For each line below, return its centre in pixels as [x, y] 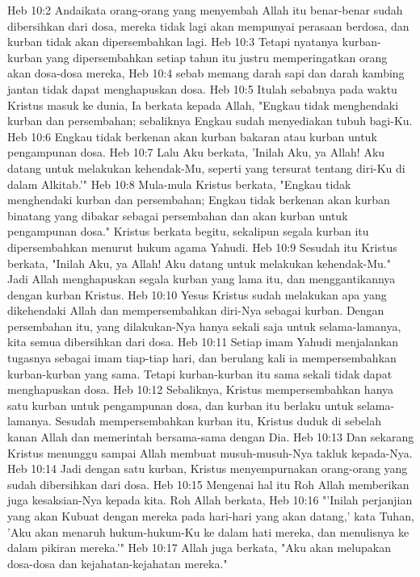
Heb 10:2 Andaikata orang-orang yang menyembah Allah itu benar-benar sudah [205, 10]
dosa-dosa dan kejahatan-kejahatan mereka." [118, 563]
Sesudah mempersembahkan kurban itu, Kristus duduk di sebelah [218, 421]
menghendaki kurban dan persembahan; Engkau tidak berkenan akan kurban [199, 200]
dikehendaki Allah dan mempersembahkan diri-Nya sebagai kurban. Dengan [196, 310]
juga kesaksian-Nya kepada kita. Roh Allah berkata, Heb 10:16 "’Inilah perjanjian [210, 500]
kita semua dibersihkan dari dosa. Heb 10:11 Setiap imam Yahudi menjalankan [203, 342]
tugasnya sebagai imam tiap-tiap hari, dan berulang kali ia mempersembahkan [202, 358]
